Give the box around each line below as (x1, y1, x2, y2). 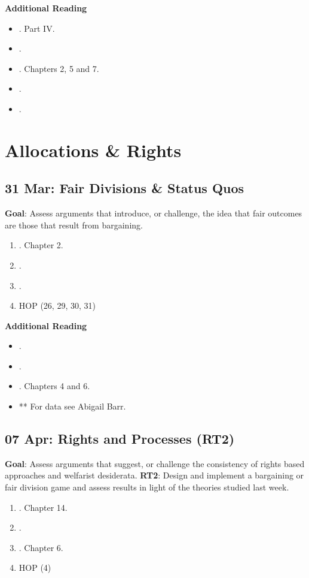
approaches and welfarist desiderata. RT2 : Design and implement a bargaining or (5, 469, 304, 481)
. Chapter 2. (19, 239, 63, 251)
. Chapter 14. (19, 501, 68, 513)
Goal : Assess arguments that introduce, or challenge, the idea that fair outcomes (5, 207, 302, 219)
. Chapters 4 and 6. (19, 380, 90, 392)
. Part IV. (19, 22, 55, 34)
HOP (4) (19, 561, 51, 574)
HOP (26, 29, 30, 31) (19, 299, 96, 312)
